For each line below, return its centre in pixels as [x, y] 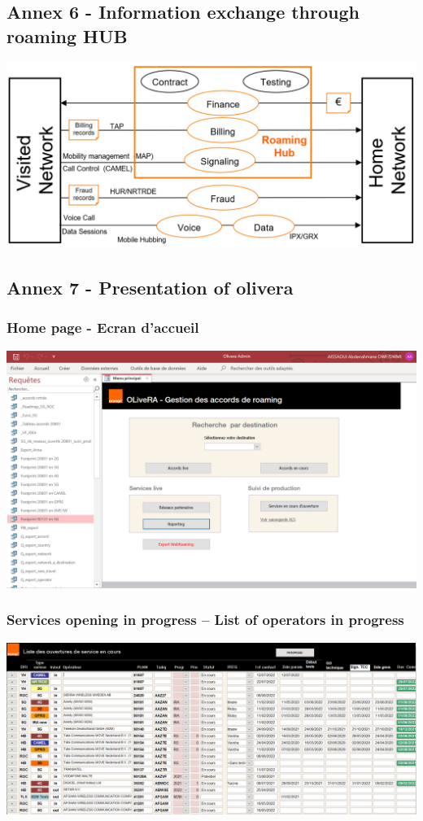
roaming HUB [67, 35]
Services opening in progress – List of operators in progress [205, 620]
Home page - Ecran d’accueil [103, 328]
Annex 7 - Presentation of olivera [150, 287]
